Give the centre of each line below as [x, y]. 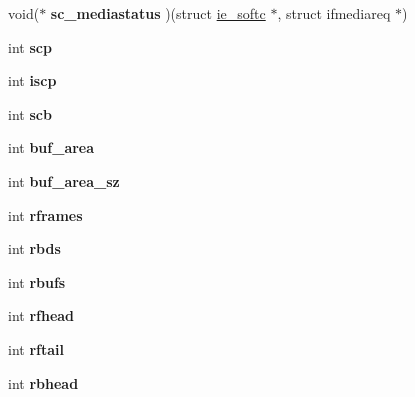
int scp [30, 46]
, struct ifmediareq [334, 13]
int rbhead [43, 382]
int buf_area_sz [64, 180]
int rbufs [37, 281]
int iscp [32, 80]
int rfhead [41, 315]
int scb [30, 113]
